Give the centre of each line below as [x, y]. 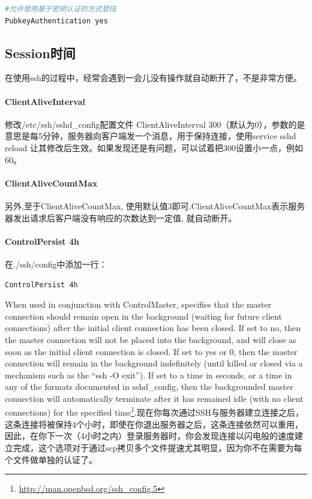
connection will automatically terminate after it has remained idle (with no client [154, 398]
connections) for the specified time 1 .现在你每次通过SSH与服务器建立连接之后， [154, 411]
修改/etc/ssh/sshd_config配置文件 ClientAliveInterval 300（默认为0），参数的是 [155, 124]
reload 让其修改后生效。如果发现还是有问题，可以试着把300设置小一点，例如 [154, 147]
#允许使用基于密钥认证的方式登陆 [61, 9]
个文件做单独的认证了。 [51, 459]
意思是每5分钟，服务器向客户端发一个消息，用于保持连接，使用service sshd [151, 136]
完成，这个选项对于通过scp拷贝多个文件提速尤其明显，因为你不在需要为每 [157, 447]
